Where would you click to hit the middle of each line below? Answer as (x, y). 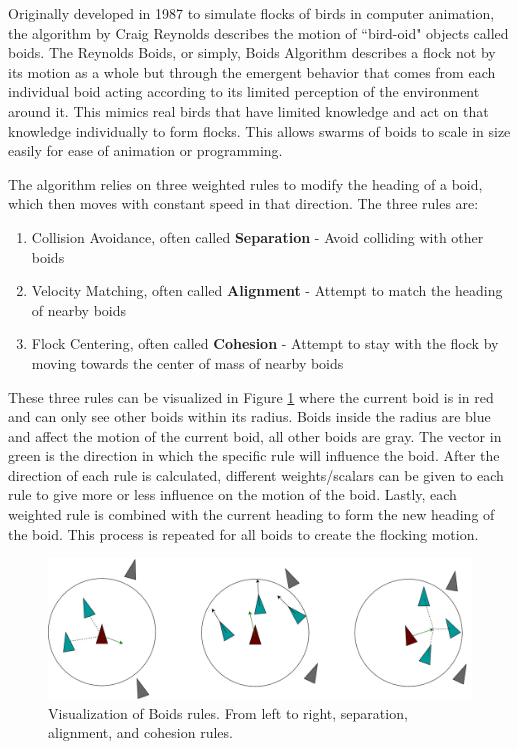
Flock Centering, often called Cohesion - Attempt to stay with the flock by (265, 343)
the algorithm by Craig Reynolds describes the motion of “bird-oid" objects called (258, 32)
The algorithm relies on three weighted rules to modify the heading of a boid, (245, 183)
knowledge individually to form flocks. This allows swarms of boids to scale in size (259, 130)
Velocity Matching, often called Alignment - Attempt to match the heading (267, 290)
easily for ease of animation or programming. (145, 150)
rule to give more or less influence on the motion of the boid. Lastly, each (232, 494)
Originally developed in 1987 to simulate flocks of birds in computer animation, (251, 13)
